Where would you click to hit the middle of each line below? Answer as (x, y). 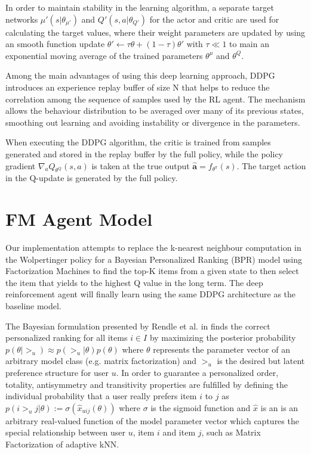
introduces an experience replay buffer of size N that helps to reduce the (138, 87)
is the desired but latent (261, 361)
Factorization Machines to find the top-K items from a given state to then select (152, 271)
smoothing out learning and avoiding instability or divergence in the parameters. (153, 122)
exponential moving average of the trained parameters (104, 55)
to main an (249, 44)
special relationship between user (65, 432)
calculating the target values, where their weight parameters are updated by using (155, 32)
